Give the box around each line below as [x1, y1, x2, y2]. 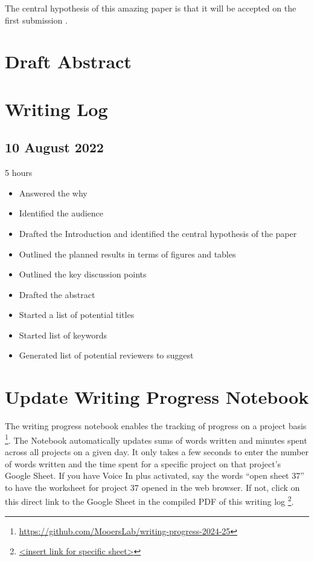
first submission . [5, 13, 68, 26]
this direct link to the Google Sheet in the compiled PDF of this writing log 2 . [5, 493, 294, 508]
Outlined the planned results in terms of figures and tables [19, 247, 236, 260]
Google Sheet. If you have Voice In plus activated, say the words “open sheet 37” [5, 469, 304, 482]
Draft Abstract [5, 49, 132, 74]
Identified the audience [19, 207, 104, 219]
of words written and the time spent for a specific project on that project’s [5, 457, 281, 470]
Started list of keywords [19, 328, 107, 341]
